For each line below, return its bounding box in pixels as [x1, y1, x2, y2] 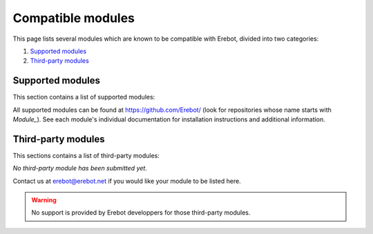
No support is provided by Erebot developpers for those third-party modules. [31, 208, 251, 217]
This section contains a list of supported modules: [12, 93, 155, 101]
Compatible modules [12, 10, 135, 26]
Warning [31, 196, 57, 204]
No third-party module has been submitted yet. [12, 164, 148, 173]
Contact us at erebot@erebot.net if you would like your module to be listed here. [12, 177, 241, 185]
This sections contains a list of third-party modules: [12, 151, 160, 159]
